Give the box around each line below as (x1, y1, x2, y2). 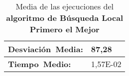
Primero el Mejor (29, 23, 100, 35)
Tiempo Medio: (8, 58, 71, 70)
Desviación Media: (8, 43, 83, 55)
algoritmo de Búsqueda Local (6, 12, 124, 23)
